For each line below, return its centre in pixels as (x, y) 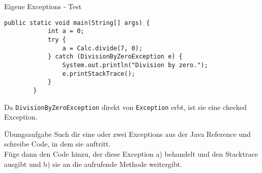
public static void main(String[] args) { (77, 23)
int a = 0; (66, 31)
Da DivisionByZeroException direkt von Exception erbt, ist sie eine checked (125, 107)
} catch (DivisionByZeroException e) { (115, 57)
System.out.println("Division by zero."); (135, 65)
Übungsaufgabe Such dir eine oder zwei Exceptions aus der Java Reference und (127, 134)
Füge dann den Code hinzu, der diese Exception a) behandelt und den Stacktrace (131, 153)
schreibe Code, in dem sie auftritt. (57, 144)
